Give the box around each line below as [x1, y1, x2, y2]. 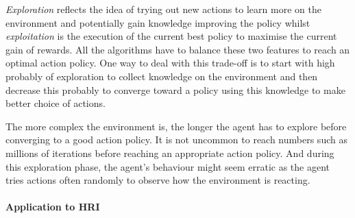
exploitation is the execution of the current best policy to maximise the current [5, 29, 337, 43]
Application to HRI [5, 199, 100, 214]
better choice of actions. [5, 96, 106, 110]
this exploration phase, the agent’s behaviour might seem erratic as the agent [5, 159, 330, 173]
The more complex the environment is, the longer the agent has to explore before [5, 119, 347, 133]
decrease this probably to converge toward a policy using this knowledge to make [5, 82, 345, 97]
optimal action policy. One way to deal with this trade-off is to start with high [5, 56, 335, 70]
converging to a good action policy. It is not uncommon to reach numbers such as [5, 132, 347, 147]
